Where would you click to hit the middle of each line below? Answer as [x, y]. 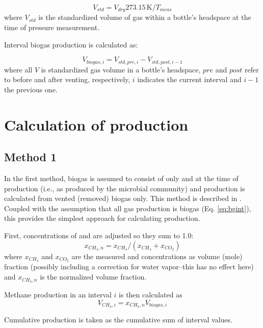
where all [18, 69]
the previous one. [31, 89]
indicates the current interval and [189, 79]
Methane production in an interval [58, 294]
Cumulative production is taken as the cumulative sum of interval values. [118, 320]
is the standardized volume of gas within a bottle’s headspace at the [145, 17]
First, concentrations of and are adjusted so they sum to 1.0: [99, 235]
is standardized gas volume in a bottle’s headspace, [121, 69]
